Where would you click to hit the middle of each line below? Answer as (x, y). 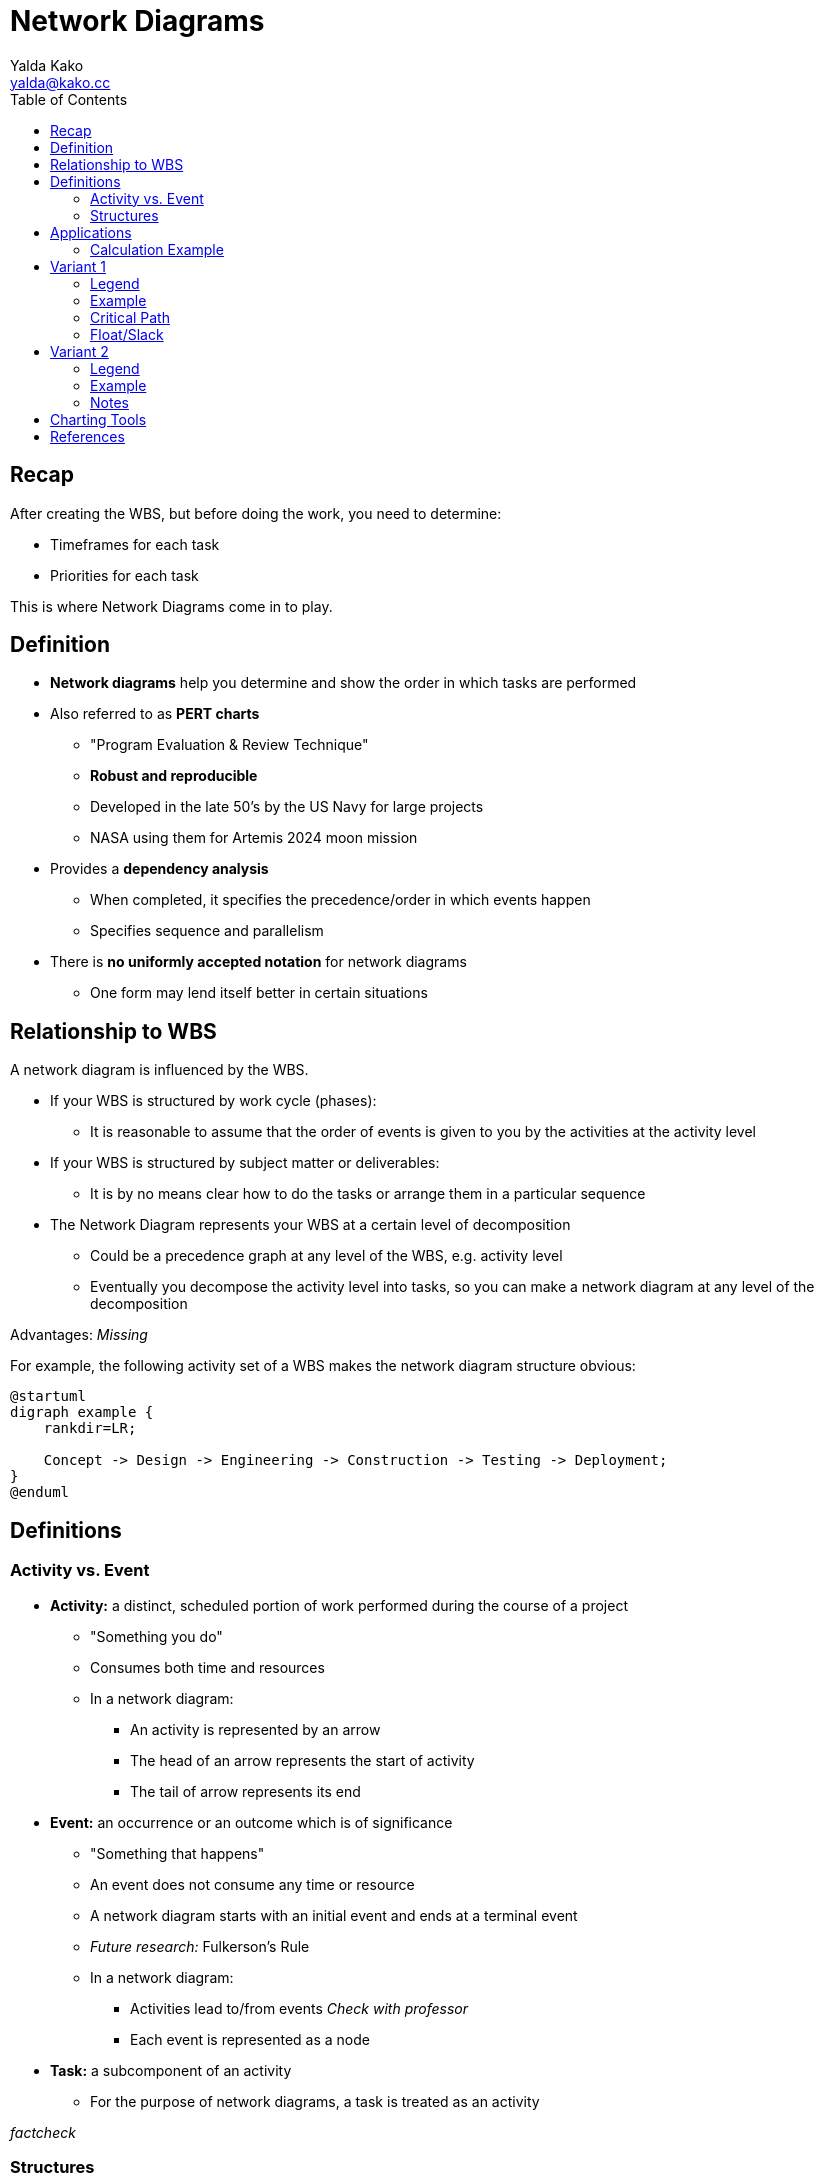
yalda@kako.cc (60, 82)
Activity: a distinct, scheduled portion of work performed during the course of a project (339, 1605)
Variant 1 (78, 266)
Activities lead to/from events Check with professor (299, 2008)
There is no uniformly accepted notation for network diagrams (258, 962)
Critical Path (130, 317)
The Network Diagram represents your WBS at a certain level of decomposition (310, 1225)
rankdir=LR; (90, 1428)
